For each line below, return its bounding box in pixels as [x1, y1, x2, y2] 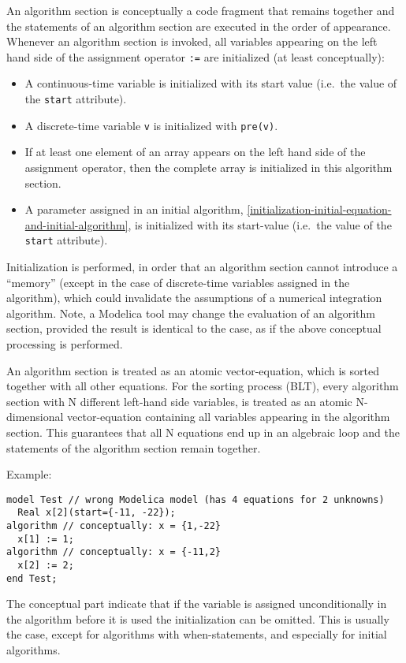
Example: [6, 466, 52, 482]
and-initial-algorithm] [24, 216, 129, 233]
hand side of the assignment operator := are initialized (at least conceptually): [6, 48, 385, 65]
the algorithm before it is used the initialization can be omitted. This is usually [6, 610, 389, 627]
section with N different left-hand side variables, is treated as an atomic [6, 393, 352, 409]
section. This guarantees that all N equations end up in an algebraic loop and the [6, 423, 400, 440]
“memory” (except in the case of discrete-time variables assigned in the [6, 274, 350, 290]
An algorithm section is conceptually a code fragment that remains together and [6, 2, 395, 18]
